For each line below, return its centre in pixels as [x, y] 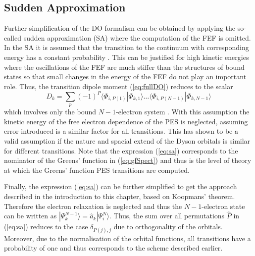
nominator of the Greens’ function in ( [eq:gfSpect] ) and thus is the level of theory [128, 160]
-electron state [223, 206]
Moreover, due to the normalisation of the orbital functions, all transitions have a [127, 238]
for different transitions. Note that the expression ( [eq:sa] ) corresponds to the [121, 150]
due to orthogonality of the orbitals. [168, 227]
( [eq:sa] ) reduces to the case [46, 227]
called [13, 37]
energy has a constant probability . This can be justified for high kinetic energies [127, 57]
